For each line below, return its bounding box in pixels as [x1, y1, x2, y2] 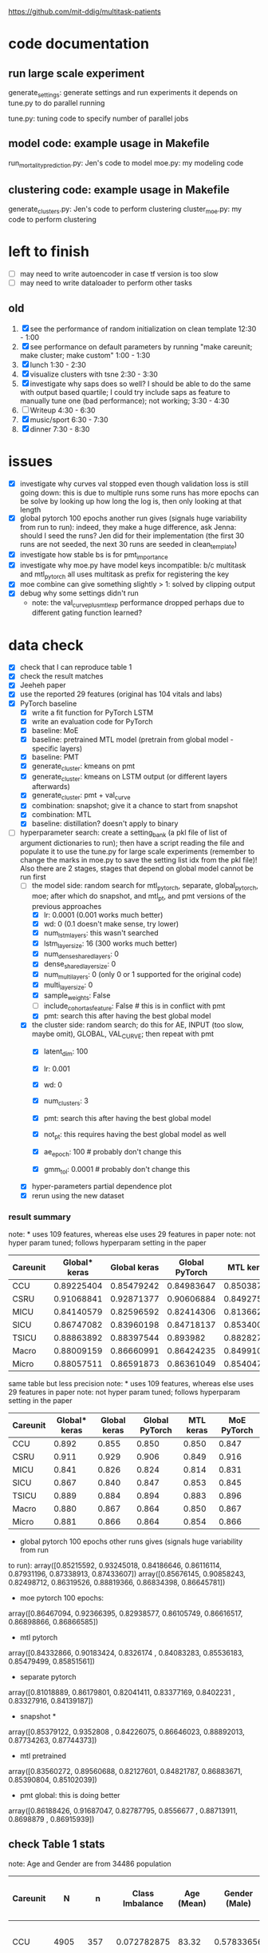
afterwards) [31, 782, 70, 791]
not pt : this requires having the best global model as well [43, 1130, 227, 1141]
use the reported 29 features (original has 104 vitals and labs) [19, 689, 223, 699]
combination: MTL [31, 810, 92, 819]
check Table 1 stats [8, 1838, 105, 1851]
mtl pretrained [19, 1751, 66, 1760]
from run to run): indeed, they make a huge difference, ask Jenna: [19, 522, 237, 532]
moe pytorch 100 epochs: [19, 1592, 104, 1602]
